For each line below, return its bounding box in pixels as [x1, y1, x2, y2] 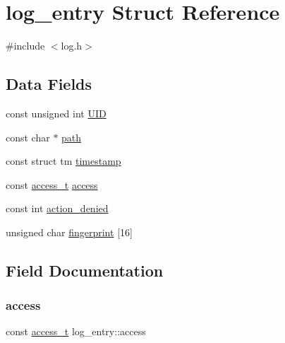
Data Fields [6, 73, 92, 95]
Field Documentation [6, 259, 164, 281]
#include [6, 38, 45, 53]
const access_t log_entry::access [6, 324, 146, 339]
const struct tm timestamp [6, 153, 121, 168]
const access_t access [6, 177, 98, 192]
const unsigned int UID [6, 105, 107, 120]
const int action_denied [6, 201, 109, 216]
